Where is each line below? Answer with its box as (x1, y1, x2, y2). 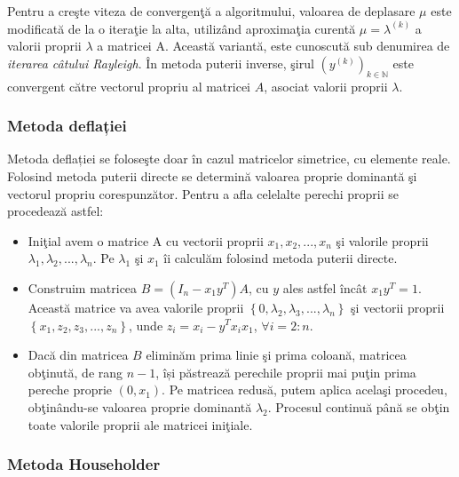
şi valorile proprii (336, 231, 429, 250)
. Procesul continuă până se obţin (267, 397, 450, 416)
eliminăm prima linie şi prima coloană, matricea (146, 346, 407, 364)
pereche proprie (28, 380, 113, 399)
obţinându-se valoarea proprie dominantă (28, 397, 252, 416)
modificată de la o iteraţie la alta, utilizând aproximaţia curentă (7, 19, 356, 37)
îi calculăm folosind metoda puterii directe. (163, 249, 398, 267)
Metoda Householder (7, 453, 161, 475)
